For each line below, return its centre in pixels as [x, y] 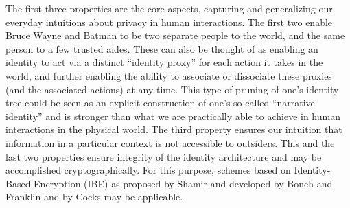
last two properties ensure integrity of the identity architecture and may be [164, 156]
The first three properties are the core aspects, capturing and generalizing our [169, 8]
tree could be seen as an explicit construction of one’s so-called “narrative [160, 103]
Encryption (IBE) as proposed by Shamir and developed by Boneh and [183, 183]
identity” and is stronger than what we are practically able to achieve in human [173, 116]
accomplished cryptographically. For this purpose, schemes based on [148, 170]
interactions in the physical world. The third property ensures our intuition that [174, 129]
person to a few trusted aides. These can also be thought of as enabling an [162, 48]
